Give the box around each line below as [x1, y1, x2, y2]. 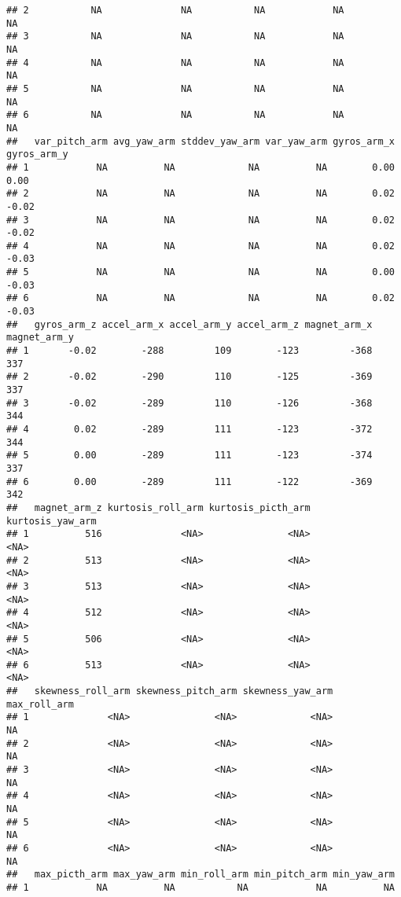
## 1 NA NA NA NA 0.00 [6, 161, 395, 173]
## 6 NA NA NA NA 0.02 [6, 292, 395, 304]
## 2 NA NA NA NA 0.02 [6, 188, 395, 200]
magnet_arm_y [6, 332, 74, 344]
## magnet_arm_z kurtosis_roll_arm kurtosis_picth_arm [6, 502, 311, 513]
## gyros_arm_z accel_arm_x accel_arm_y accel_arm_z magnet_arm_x [6, 318, 373, 330]
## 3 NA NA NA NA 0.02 [6, 214, 395, 226]
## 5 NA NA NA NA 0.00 [6, 267, 395, 278]
